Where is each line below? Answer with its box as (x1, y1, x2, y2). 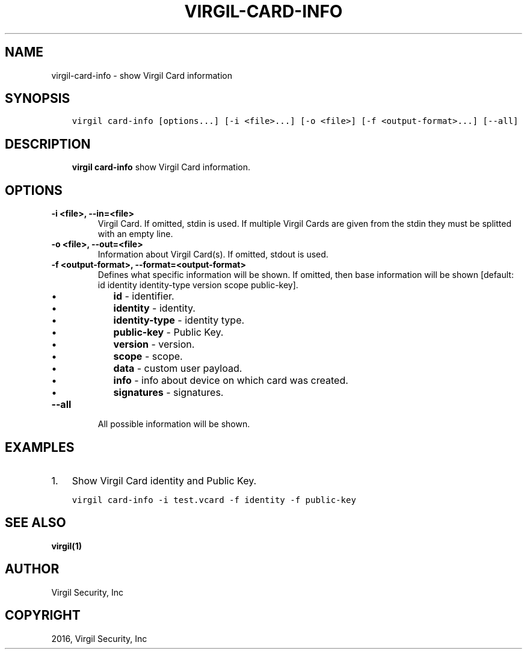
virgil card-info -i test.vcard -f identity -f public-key (72, 495, 356, 505)
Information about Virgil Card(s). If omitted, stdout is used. (97, 249, 328, 260)
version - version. (113, 338, 195, 351)
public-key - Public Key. (113, 326, 224, 339)
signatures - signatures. (113, 386, 224, 399)
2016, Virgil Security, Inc (51, 633, 147, 644)
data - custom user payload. (113, 362, 242, 375)
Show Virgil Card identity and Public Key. (72, 474, 257, 487)
